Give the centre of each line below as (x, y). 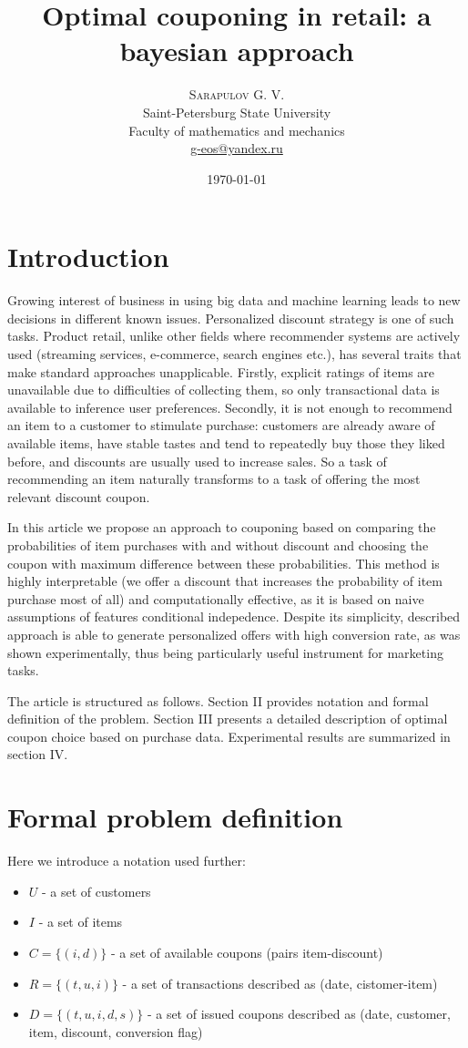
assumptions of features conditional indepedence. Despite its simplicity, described (234, 616)
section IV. (38, 754)
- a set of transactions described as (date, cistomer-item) (280, 983)
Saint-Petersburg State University (237, 112)
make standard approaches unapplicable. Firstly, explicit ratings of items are (221, 371)
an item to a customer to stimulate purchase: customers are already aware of (221, 425)
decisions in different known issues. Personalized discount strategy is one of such (231, 318)
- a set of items (81, 922)
